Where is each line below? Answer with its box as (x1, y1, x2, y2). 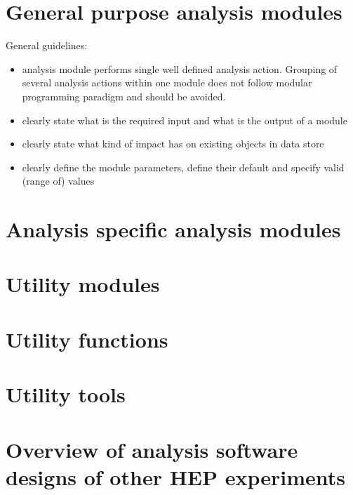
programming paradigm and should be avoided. (22, 88, 226, 103)
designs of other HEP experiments (6, 462, 346, 491)
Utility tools (6, 380, 126, 409)
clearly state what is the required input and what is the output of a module (22, 112, 347, 127)
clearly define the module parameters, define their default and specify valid (22, 159, 345, 174)
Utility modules (6, 270, 160, 298)
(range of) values (22, 173, 95, 188)
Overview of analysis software (6, 435, 298, 463)
